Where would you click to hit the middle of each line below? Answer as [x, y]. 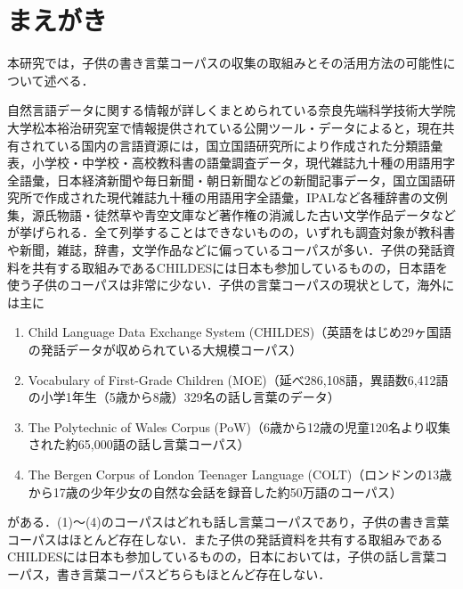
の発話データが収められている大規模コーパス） [165, 350]
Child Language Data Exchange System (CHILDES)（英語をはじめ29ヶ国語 [240, 332]
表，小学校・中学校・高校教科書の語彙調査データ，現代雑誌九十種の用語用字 [231, 163]
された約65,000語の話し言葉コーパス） [139, 444]
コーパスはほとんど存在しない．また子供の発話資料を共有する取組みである [225, 539]
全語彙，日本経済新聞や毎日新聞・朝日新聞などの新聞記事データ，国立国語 [225, 180]
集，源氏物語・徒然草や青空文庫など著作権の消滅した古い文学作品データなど [231, 214]
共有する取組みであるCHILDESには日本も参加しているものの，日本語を [240, 267]
